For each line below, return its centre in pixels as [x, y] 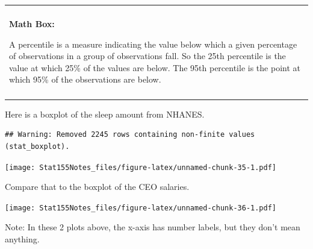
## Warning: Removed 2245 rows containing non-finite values [130, 135]
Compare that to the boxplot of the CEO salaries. [97, 187]
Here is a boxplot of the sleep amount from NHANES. [105, 114]
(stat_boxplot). [37, 146]
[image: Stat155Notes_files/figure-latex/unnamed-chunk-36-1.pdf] [141, 208]
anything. [22, 239]
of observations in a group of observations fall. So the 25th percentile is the [147, 56]
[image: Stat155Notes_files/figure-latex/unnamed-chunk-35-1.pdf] [141, 167]
